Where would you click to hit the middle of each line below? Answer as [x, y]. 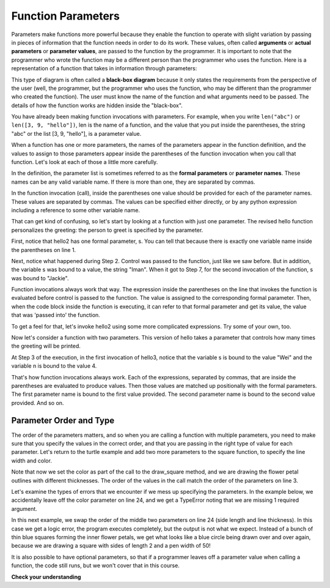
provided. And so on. [38, 403]
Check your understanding [46, 577]
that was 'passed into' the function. [56, 315]
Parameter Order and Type [63, 420]
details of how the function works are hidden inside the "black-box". [97, 105]
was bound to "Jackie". [40, 278]
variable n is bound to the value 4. [54, 366]
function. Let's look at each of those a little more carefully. [85, 162]
